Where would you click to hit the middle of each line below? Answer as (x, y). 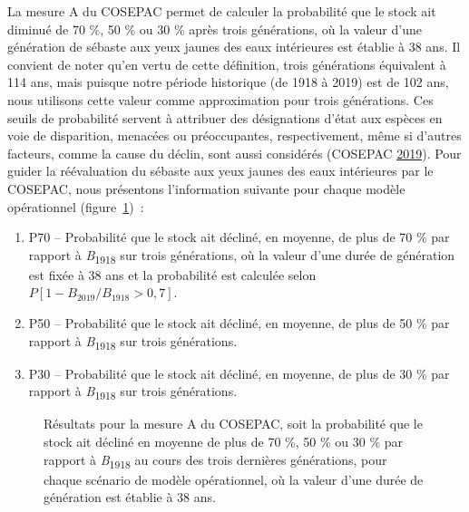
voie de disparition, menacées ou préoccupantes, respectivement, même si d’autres (234, 135)
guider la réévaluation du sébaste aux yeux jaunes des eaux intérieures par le (220, 171)
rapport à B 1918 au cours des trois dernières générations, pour (215, 460)
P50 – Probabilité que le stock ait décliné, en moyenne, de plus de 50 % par (239, 323)
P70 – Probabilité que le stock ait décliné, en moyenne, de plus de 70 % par (239, 237)
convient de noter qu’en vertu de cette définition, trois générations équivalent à (227, 64)
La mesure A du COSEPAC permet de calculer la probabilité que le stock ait (222, 11)
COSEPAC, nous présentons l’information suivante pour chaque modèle (206, 188)
